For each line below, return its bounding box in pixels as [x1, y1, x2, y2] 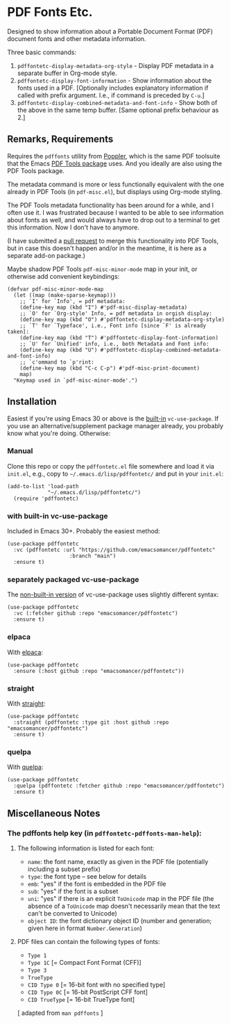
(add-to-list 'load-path [7, 482, 79, 490]
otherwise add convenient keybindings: [7, 272, 120, 280]
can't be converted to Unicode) [27, 909, 117, 918]
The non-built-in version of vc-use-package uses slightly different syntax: [7, 590, 219, 599]
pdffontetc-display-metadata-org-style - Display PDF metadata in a [17, 61, 214, 70]
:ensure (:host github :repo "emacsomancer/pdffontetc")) [13, 667, 185, 674]
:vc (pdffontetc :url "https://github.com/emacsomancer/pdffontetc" [13, 546, 216, 553]
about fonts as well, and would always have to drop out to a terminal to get [7, 216, 221, 224]
